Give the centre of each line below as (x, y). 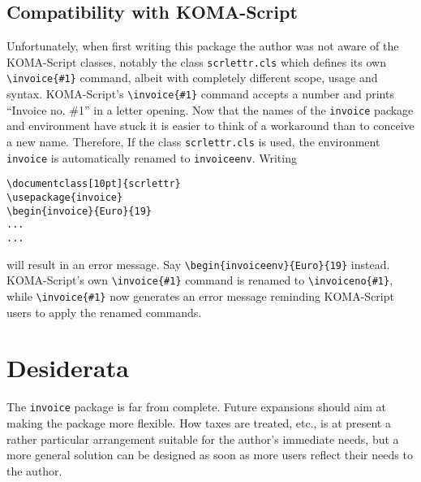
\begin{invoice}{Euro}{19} (79, 211)
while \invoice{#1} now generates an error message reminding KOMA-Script (200, 295)
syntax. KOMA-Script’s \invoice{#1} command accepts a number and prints (200, 94)
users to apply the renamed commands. (104, 312)
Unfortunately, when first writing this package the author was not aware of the (203, 46)
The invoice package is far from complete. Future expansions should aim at (197, 407)
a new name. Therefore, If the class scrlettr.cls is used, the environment (193, 142)
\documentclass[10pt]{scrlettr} (94, 184)
